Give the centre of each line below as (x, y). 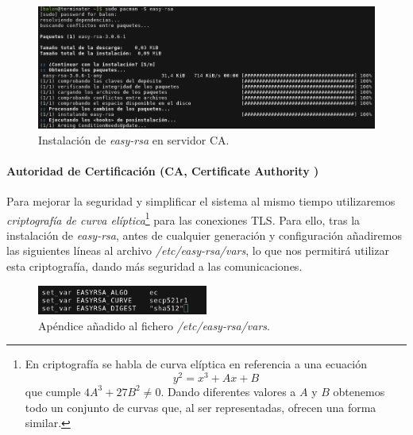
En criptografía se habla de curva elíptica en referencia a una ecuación (196, 364)
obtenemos (359, 391)
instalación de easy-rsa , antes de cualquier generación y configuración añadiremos (205, 235)
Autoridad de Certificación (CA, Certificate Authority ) (163, 170)
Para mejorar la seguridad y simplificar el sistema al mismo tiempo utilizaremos (201, 200)
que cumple (53, 391)
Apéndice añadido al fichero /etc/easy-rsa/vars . (154, 325)
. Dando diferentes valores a (228, 391)
